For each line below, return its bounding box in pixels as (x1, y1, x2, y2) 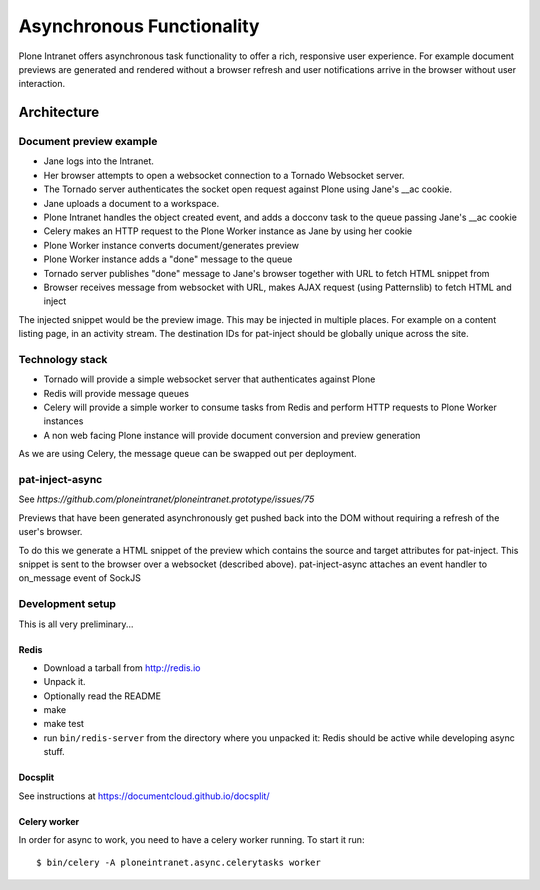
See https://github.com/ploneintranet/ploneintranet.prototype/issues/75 (18, 493, 315, 505)
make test (43, 718, 85, 730)
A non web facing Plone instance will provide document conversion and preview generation (43, 429, 421, 441)
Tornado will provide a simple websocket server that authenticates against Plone (43, 373, 376, 385)
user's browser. (18, 526, 83, 538)
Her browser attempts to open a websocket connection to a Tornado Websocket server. (43, 169, 405, 181)
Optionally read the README (43, 690, 162, 702)
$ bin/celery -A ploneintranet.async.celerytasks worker (36, 857, 322, 869)
